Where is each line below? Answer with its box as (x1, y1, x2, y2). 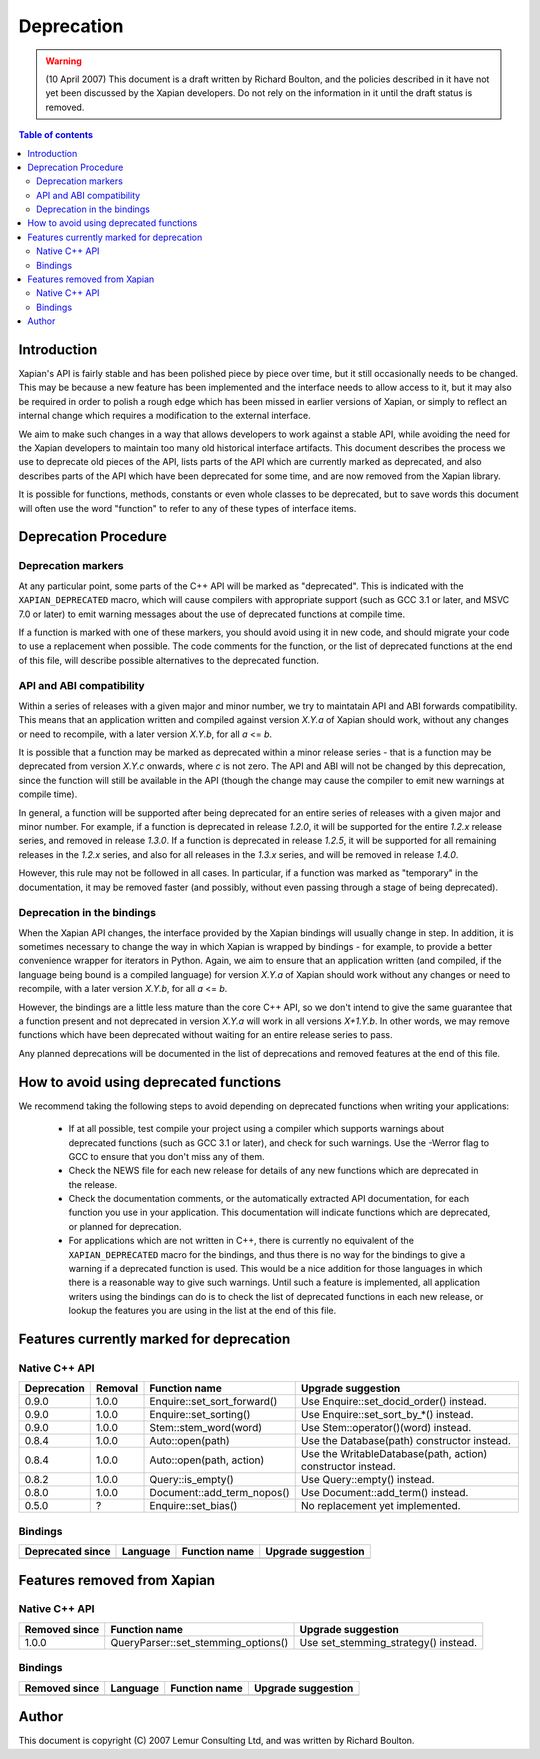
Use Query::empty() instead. (300, 1473, 435, 1487)
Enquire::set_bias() (149, 1499, 238, 1513)
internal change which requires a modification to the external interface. (18, 410, 312, 422)
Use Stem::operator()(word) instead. (300, 1421, 472, 1435)
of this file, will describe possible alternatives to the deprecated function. (18, 654, 320, 666)
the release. (68, 1178, 118, 1190)
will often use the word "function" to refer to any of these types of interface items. (18, 502, 357, 514)
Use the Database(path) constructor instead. (300, 1434, 512, 1448)
